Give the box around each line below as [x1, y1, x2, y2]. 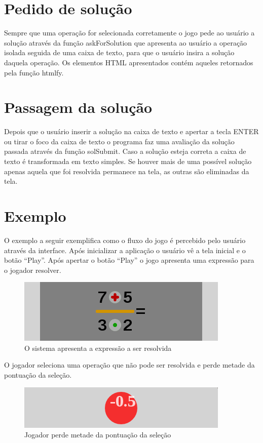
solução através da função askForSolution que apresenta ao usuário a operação [4, 37, 247, 48]
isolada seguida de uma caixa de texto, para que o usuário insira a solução [4, 47, 235, 58]
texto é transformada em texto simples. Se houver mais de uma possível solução [4, 156, 252, 166]
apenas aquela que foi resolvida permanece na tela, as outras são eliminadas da [4, 166, 249, 176]
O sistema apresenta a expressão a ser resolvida [24, 342, 172, 353]
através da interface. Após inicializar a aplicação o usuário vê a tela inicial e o [4, 245, 246, 255]
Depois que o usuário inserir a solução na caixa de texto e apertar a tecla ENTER [4, 126, 259, 137]
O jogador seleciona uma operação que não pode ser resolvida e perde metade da [4, 359, 255, 370]
